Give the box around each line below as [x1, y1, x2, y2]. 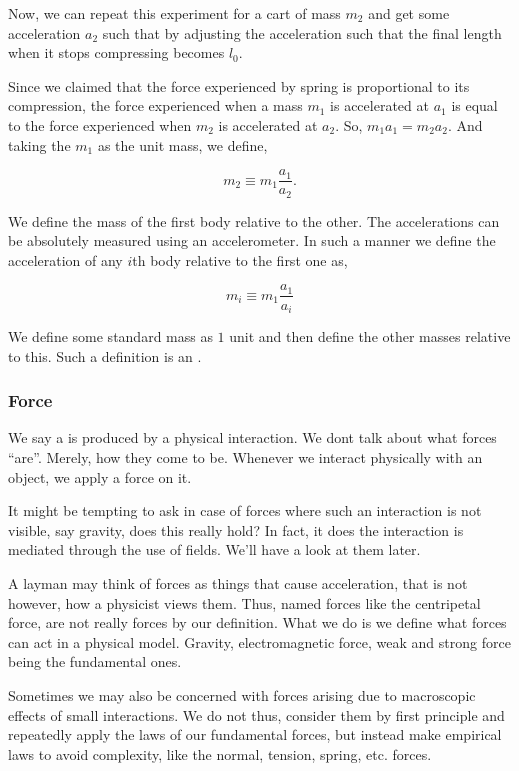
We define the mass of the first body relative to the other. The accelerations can [8, 210, 500, 231]
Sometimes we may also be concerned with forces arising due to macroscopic [8, 684, 476, 705]
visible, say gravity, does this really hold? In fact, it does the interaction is [8, 519, 464, 540]
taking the [8, 134, 71, 155]
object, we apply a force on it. [8, 466, 192, 487]
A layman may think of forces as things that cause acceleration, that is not [8, 572, 468, 593]
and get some [368, 3, 450, 23]
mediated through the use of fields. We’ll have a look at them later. [8, 539, 421, 560]
